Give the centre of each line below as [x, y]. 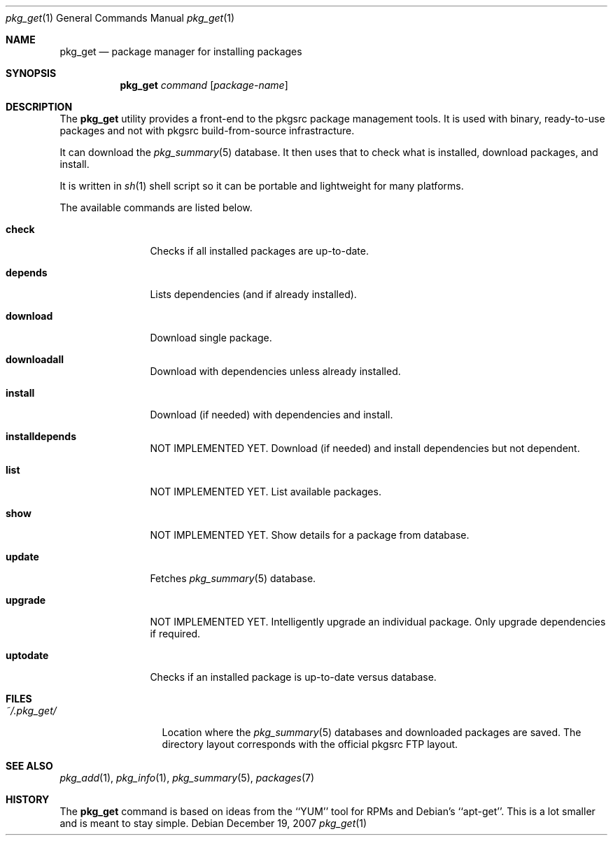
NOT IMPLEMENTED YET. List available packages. [266, 492]
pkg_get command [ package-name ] [204, 85]
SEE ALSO [29, 766]
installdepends [41, 436]
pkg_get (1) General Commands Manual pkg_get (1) [120, 18]
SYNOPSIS [31, 73]
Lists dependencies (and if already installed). [253, 294]
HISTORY [28, 799]
